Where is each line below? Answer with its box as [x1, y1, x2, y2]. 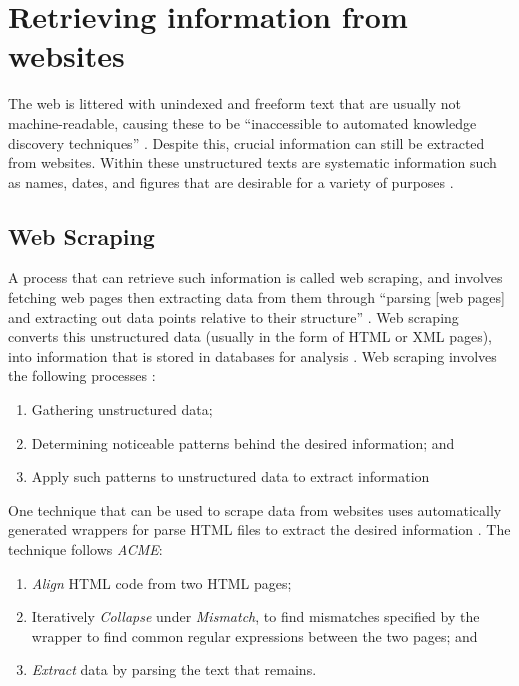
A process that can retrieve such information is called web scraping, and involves [8, 267, 503, 288]
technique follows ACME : [8, 539, 163, 560]
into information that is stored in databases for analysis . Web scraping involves [8, 345, 497, 366]
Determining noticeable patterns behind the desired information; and [31, 432, 455, 453]
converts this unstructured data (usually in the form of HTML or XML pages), [8, 326, 492, 347]
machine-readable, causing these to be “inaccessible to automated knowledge [8, 112, 477, 133]
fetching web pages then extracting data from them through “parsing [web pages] [8, 287, 505, 308]
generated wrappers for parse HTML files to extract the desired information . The [8, 519, 511, 540]
